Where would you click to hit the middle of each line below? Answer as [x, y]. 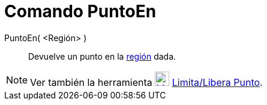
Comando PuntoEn [80, 11]
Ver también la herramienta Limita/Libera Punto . [146, 82]
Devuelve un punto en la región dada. [102, 56]
